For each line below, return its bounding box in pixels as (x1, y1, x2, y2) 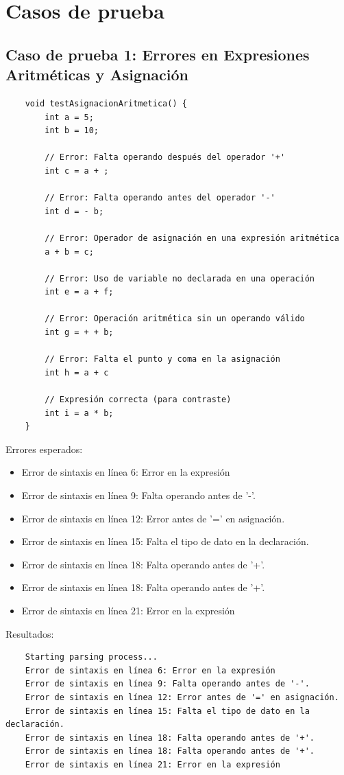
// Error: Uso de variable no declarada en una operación (45, 273, 315, 284)
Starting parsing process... (25, 652, 158, 662)
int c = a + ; (45, 165, 109, 176)
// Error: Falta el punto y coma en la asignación (45, 354, 280, 365)
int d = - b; (45, 206, 104, 216)
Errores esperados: (5, 441, 83, 456)
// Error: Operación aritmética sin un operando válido (45, 314, 305, 324)
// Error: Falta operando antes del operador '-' (45, 193, 275, 203)
